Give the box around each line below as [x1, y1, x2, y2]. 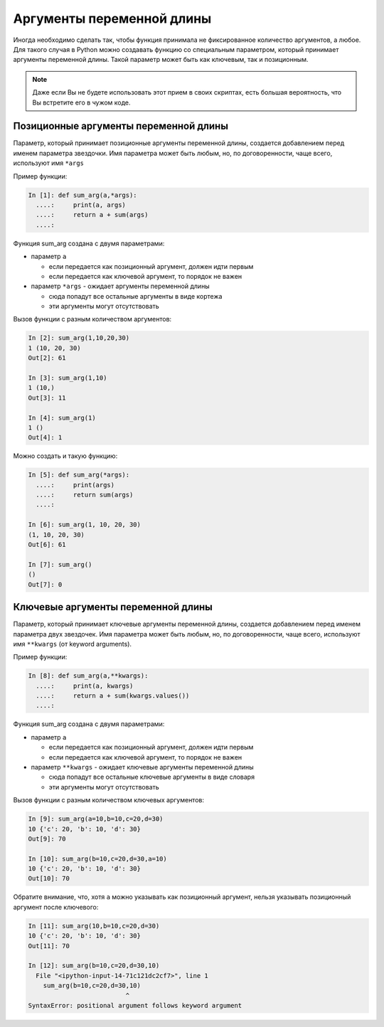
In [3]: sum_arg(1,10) [28, 374, 107, 382]
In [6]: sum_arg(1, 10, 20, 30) [28, 521, 142, 529]
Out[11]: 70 [28, 942, 70, 949]
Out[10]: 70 [28, 875, 70, 883]
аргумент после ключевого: [13, 903, 99, 911]
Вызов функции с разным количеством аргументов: [13, 315, 172, 324]
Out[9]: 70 [28, 834, 66, 843]
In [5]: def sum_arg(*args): [28, 471, 130, 479]
